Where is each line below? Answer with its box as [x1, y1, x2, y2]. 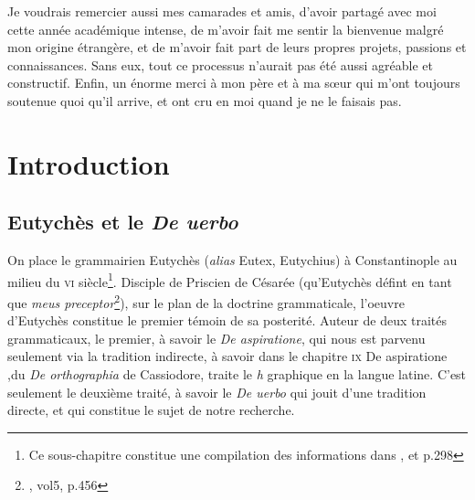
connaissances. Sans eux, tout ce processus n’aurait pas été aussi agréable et [7, 55, 433, 74]
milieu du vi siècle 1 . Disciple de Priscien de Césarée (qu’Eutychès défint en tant [7, 269, 452, 291]
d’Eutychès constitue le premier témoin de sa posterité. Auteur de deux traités [7, 311, 448, 330]
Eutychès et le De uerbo [7, 207, 238, 236]
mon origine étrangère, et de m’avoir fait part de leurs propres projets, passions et [7, 37, 467, 57]
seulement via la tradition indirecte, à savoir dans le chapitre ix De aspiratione [7, 346, 448, 366]
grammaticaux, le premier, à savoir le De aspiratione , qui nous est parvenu [7, 328, 426, 347]
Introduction [7, 144, 170, 182]
